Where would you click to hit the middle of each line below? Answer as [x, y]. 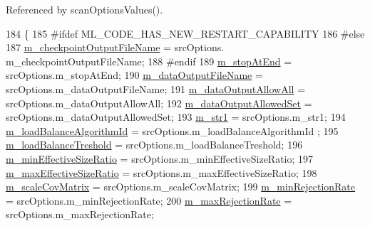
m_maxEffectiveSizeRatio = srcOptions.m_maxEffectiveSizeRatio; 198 [161, 172]
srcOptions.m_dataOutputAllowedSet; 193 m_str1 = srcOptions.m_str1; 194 [176, 117]
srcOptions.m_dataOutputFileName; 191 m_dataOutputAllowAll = [156, 88]
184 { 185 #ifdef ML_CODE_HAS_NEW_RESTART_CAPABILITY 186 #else [185, 33]
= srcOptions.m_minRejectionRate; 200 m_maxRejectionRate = [149, 200]
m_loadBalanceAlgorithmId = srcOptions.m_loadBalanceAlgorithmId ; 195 [172, 130]
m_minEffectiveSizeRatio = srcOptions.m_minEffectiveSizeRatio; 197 [160, 158]
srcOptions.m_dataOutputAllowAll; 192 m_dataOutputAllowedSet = [159, 103]
